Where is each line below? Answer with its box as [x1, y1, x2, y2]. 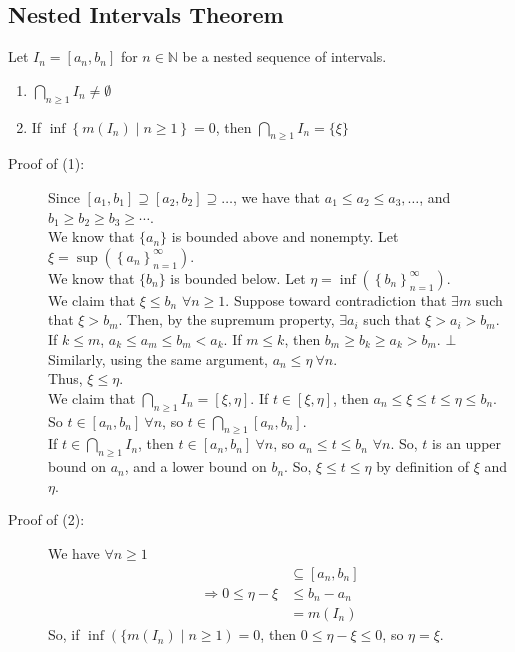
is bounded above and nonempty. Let [171, 226, 399, 247]
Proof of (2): [8, 509, 85, 530]
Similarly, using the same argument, [48, 348, 268, 369]
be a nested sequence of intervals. [182, 46, 387, 67]
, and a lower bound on [124, 456, 267, 477]
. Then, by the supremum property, [118, 309, 335, 330]
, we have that [232, 186, 321, 207]
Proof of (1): [8, 153, 85, 174]
